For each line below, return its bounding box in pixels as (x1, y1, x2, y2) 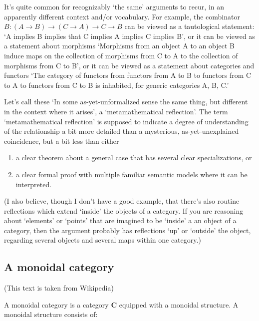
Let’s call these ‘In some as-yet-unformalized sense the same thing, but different (4, 96, 248, 107)
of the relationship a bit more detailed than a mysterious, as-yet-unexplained (4, 126, 239, 136)
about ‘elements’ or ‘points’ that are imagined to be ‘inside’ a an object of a (4, 215, 237, 226)
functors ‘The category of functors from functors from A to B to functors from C (4, 70, 252, 80)
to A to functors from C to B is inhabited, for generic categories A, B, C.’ (4, 79, 229, 90)
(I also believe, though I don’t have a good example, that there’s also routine (4, 196, 240, 206)
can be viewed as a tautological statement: (124, 21, 255, 31)
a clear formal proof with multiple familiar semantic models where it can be (15, 169, 248, 179)
